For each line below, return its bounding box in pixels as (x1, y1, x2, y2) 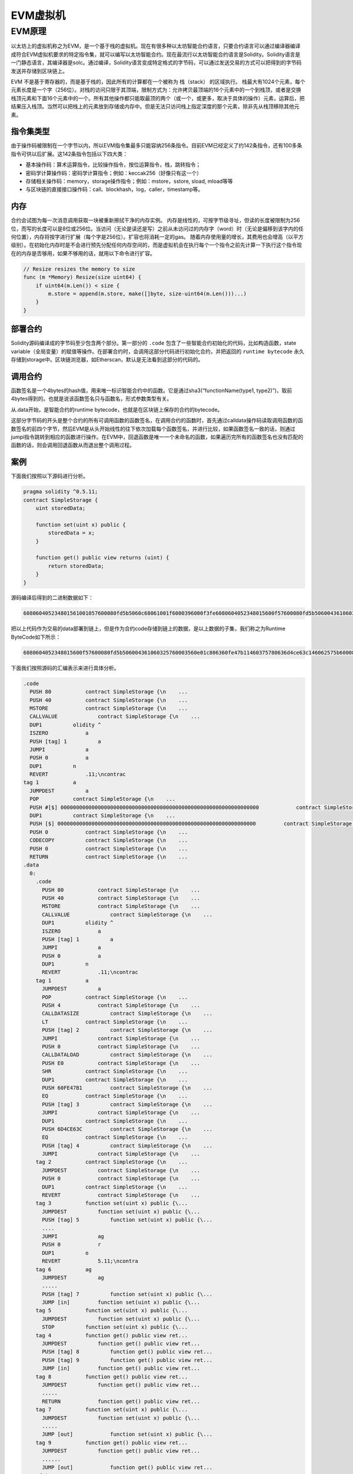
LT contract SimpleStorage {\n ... (42, 1018, 188, 1025)
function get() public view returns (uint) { (35, 554, 169, 561)
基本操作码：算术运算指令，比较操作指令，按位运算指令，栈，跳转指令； (25, 161, 201, 168)
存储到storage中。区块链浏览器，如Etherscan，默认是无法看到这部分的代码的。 (11, 356, 204, 363)
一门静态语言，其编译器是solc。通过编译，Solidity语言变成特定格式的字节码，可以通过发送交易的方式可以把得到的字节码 (11, 59, 302, 66)
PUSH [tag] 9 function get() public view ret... (42, 1357, 213, 1363)
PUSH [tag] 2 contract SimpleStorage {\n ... (42, 1026, 213, 1034)
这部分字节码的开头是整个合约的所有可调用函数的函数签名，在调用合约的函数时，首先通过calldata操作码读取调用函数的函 (11, 417, 303, 424)
